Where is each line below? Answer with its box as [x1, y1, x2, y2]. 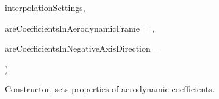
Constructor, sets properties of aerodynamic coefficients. [5, 83, 215, 95]
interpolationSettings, [5, 1, 85, 13]
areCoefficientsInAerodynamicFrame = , [5, 21, 154, 34]
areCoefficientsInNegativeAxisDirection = [5, 42, 160, 55]
